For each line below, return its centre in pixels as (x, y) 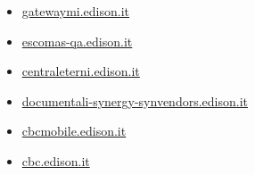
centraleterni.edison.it (81, 71)
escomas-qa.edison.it (77, 41)
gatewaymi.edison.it (76, 11)
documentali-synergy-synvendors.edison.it (135, 100)
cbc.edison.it (56, 160)
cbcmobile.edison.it (74, 131)
